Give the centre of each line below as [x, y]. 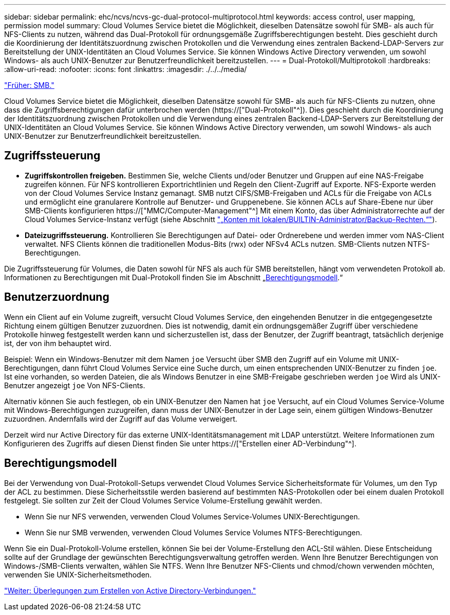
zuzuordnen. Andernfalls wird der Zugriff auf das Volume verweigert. [121, 419]
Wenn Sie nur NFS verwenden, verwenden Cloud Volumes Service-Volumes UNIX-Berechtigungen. [192, 516]
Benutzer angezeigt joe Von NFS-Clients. [75, 385]
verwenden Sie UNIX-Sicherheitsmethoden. [78, 574]
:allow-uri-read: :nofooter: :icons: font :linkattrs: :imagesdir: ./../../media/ [126, 69]
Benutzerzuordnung [57, 297]
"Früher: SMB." [29, 85]
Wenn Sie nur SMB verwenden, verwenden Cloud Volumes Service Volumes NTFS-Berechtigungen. [193, 532]
